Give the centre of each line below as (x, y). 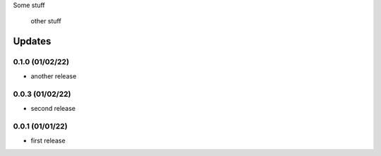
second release (53, 108)
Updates (32, 41)
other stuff (46, 21)
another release (54, 76)
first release (48, 140)
